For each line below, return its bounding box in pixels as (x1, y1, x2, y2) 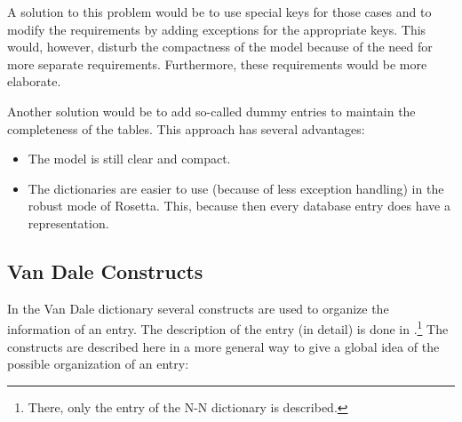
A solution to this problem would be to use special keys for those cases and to (7, 3, 432, 20)
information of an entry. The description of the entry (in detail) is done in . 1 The (7, 317, 449, 338)
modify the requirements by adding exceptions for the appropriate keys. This (7, 20, 426, 38)
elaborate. (7, 72, 61, 91)
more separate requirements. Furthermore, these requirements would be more (7, 54, 427, 73)
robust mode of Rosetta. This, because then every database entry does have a (28, 196, 450, 215)
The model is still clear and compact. (28, 149, 231, 168)
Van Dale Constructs (7, 257, 203, 284)
